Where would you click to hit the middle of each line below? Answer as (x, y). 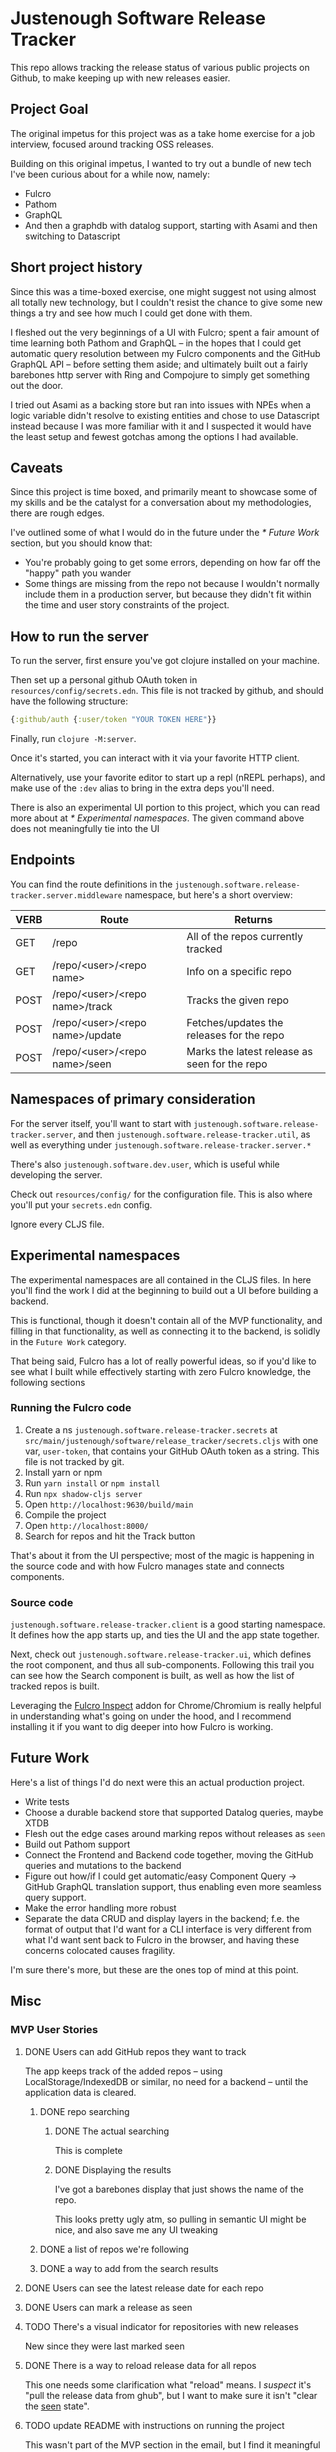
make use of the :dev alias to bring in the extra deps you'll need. (142, 788)
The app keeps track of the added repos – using (123, 2071)
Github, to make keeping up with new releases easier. (120, 78)
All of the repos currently (244, 936)
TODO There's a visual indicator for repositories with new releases (161, 2326)
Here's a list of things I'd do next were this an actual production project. (157, 1782)
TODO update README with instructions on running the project (154, 2425)
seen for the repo (227, 1064)
